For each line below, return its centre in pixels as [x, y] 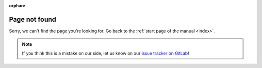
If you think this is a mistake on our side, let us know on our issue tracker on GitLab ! [106, 53]
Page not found [33, 19]
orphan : [17, 6]
